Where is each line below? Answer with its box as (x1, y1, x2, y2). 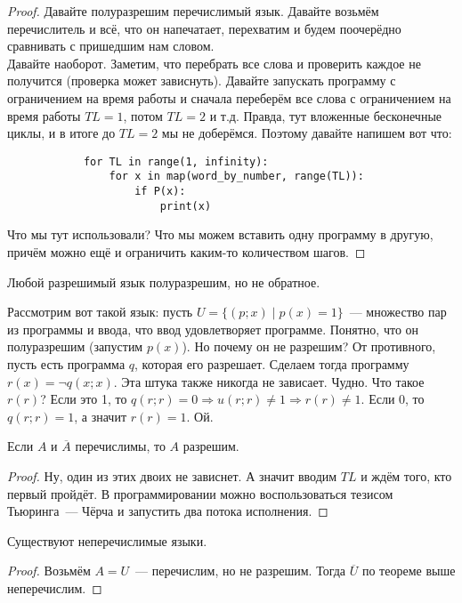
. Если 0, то (361, 390, 425, 408)
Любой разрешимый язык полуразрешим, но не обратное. (7, 272, 320, 291)
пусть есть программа (7, 354, 126, 373)
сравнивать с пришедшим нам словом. (7, 36, 215, 55)
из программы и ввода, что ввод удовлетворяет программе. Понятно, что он (7, 319, 419, 338)
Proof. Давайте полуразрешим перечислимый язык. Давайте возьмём (7, 2, 379, 20)
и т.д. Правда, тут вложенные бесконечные (209, 106, 442, 125)
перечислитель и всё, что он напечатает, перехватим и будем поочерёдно (7, 19, 401, 37)
